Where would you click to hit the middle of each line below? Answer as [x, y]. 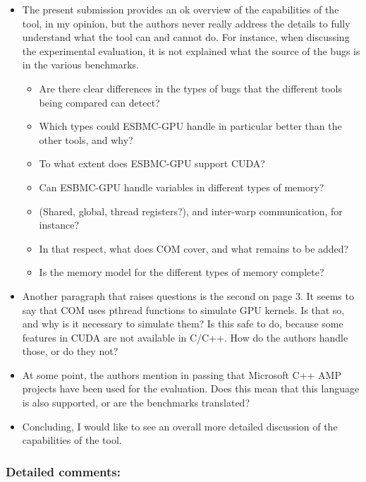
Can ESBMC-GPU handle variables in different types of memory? [182, 187]
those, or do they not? [70, 351]
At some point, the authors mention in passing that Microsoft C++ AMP [182, 374]
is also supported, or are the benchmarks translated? [136, 403]
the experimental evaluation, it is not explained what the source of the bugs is [191, 50]
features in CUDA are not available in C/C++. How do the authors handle [185, 337]
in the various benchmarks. [80, 65]
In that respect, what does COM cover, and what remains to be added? [194, 248]
